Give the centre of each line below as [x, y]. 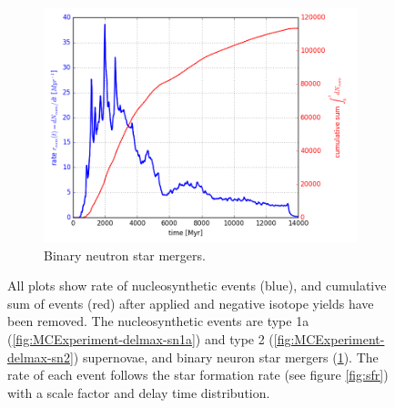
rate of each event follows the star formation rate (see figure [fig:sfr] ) [198, 375]
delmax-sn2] [41, 357]
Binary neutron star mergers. [125, 255]
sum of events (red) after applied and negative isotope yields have [191, 303]
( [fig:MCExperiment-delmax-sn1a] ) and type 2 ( [141, 338]
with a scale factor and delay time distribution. [139, 392]
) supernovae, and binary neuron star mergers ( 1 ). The [226, 357]
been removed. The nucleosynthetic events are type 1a [158, 321]
